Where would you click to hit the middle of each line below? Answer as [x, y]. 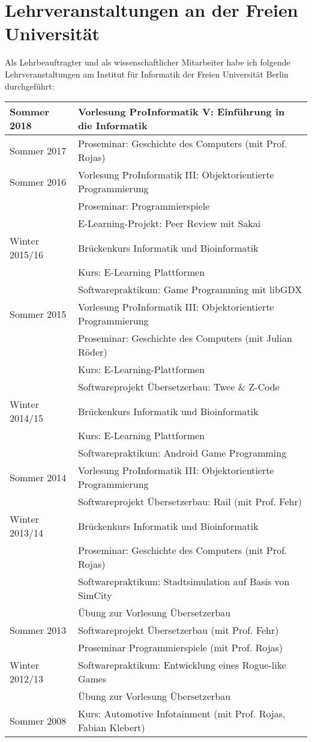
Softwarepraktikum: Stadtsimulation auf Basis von [184, 582]
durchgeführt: [30, 86]
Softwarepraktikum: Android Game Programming [182, 453]
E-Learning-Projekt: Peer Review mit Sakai [169, 224]
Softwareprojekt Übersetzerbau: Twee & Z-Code [178, 387]
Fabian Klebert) [111, 728]
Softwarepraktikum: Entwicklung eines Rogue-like [182, 665]
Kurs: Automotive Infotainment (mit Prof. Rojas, [181, 714]
